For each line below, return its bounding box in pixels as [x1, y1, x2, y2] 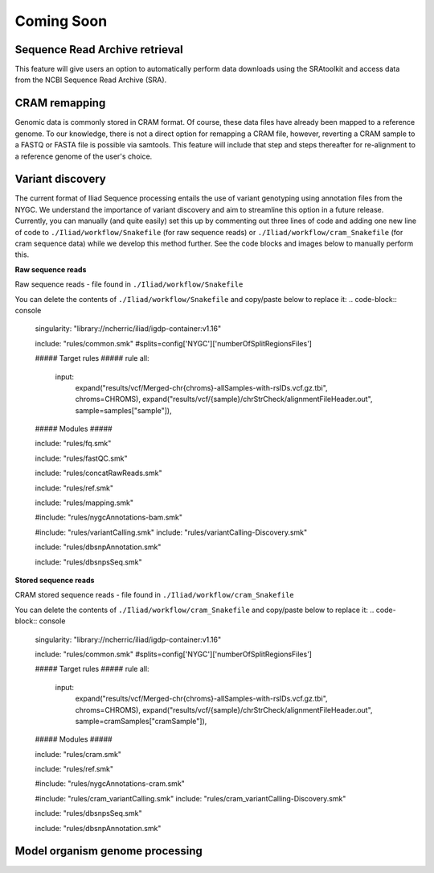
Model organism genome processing [14, 844, 203, 858]
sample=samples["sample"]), [75, 405, 172, 415]
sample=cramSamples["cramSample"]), [75, 716, 207, 726]
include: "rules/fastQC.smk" [35, 453, 128, 463]
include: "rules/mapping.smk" [35, 498, 134, 507]
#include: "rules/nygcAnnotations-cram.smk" [35, 779, 185, 788]
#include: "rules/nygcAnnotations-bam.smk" [35, 512, 183, 523]
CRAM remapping [14, 97, 106, 110]
